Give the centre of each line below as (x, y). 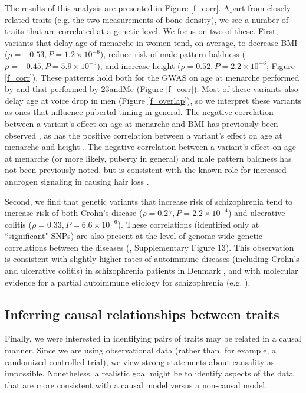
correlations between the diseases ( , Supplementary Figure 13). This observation (149, 247)
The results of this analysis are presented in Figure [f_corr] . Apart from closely (148, 8)
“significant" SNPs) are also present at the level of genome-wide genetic (134, 236)
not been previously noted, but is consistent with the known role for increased (146, 170)
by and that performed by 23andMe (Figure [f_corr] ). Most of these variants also (152, 89)
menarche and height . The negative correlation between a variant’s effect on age (151, 147)
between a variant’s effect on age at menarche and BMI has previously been (142, 123)
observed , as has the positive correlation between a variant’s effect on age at (144, 135)
